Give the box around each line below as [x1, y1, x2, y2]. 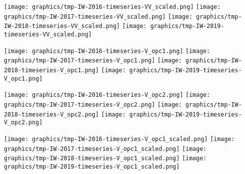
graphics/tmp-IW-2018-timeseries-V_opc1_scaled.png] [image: [4, 155, 207, 162]
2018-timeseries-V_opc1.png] [4, 66, 99, 74]
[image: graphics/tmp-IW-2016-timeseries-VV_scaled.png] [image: [4, 3, 221, 10]
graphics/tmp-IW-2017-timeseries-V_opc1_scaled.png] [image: [4, 145, 207, 152]
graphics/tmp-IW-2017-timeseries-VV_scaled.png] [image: [4, 13, 193, 20]
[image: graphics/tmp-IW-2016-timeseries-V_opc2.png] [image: [4, 91, 210, 99]
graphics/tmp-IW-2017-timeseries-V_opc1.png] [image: [4, 57, 182, 64]
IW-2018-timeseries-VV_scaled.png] [4, 23, 120, 30]
